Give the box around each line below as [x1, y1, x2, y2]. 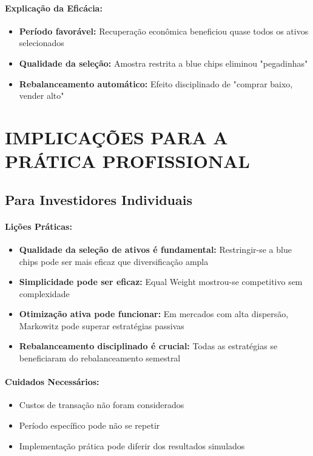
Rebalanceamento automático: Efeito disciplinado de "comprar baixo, [19, 77, 293, 90]
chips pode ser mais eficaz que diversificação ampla [19, 255, 209, 267]
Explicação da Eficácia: [5, 1, 103, 14]
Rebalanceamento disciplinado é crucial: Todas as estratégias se [19, 340, 278, 352]
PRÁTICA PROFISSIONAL [5, 149, 250, 173]
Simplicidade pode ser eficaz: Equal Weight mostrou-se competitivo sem [19, 275, 303, 288]
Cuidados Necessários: [5, 375, 99, 388]
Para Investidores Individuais [5, 190, 193, 209]
